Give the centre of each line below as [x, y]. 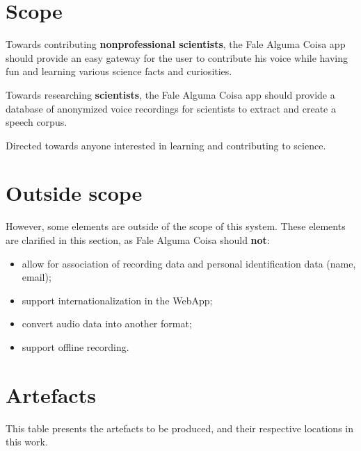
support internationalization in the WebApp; [117, 300]
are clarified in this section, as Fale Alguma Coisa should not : [138, 240]
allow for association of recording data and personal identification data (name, [189, 263]
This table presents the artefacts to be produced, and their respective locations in [179, 428]
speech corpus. [37, 122]
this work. [27, 442]
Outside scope [74, 193]
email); [37, 277]
